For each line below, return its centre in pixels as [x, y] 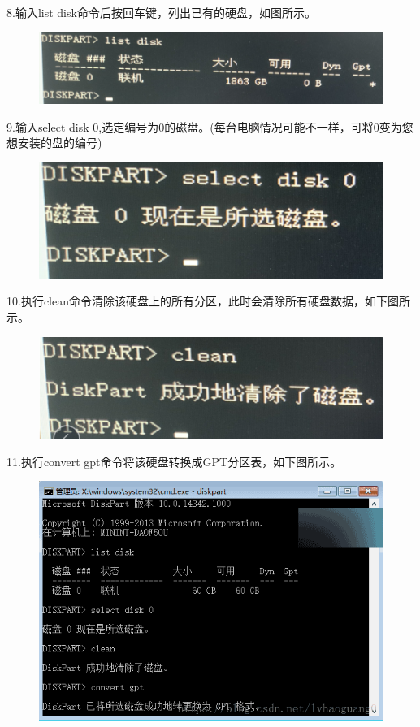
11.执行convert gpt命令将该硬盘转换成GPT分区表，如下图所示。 [174, 461]
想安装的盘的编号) [54, 143]
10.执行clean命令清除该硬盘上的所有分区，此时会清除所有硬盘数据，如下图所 [208, 301]
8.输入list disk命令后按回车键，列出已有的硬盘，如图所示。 [161, 12]
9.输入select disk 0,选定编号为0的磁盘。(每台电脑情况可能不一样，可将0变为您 [210, 126]
